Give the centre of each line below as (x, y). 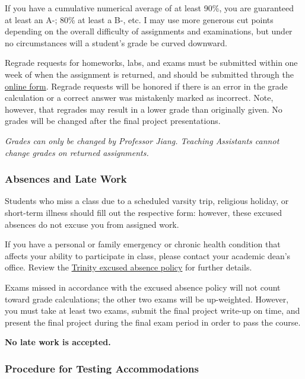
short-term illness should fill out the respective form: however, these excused (143, 212)
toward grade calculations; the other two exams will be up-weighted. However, (147, 299)
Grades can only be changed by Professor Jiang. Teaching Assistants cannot (142, 140)
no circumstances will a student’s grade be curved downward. (116, 42)
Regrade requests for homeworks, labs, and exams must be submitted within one (151, 63)
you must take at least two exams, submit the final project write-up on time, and (152, 310)
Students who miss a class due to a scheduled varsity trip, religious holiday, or (147, 201)
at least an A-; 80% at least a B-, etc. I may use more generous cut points (139, 19)
